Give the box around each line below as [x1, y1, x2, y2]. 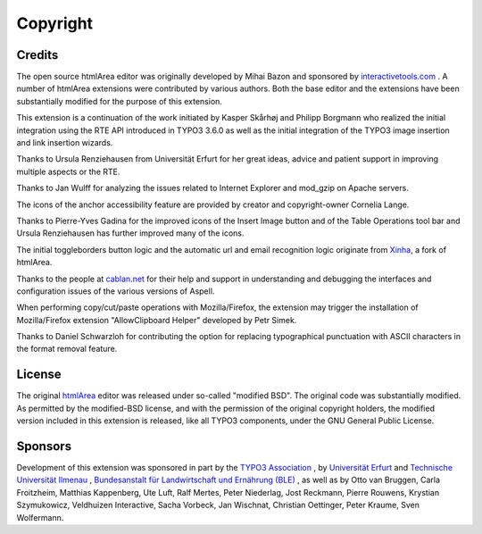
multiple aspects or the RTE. [16, 166, 120, 177]
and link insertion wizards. [16, 138, 113, 148]
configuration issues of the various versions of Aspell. [16, 286, 215, 296]
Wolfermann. [16, 512, 64, 522]
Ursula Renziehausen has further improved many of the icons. [16, 228, 245, 238]
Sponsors [16, 438, 71, 454]
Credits [16, 47, 59, 63]
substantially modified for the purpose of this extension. [16, 96, 223, 106]
